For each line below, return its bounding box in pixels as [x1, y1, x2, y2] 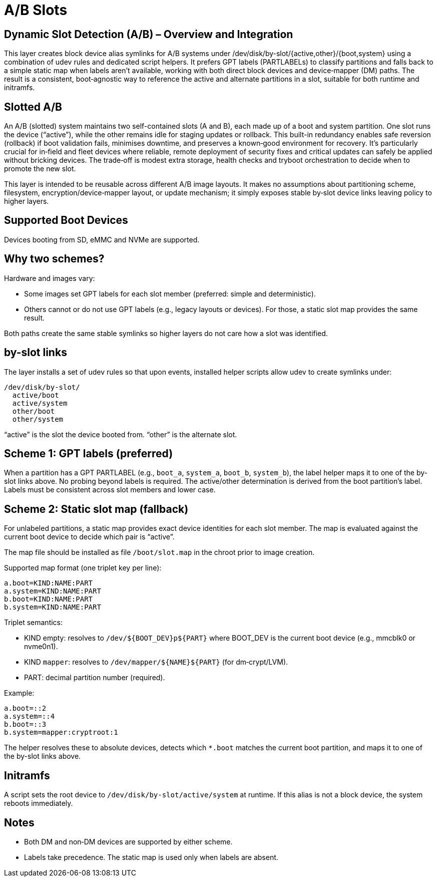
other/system [12, 415, 64, 423]
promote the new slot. [4, 164, 76, 173]
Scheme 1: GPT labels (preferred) [4, 447, 173, 460]
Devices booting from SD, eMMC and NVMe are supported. [4, 235, 200, 244]
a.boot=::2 [4, 704, 47, 713]
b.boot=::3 [4, 720, 47, 729]
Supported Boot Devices [4, 214, 128, 227]
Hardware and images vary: [4, 273, 95, 282]
